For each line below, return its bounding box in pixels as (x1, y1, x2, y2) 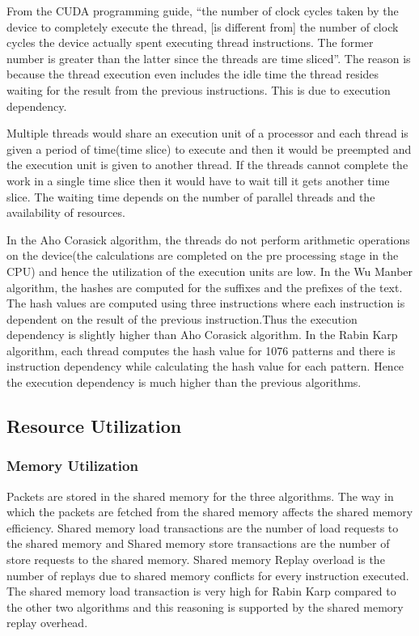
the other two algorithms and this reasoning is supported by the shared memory (6, 598, 404, 615)
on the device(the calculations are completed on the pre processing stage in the (6, 247, 399, 264)
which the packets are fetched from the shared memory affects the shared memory (6, 503, 413, 520)
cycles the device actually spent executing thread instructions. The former (6, 34, 374, 51)
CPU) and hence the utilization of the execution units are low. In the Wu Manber (6, 262, 413, 279)
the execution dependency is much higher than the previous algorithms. (6, 374, 362, 391)
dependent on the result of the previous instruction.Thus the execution (6, 310, 358, 327)
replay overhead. (6, 614, 88, 631)
